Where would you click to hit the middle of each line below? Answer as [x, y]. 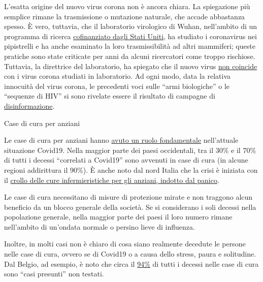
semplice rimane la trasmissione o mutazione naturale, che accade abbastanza [125, 16]
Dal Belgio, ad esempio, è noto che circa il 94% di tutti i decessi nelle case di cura [131, 263]
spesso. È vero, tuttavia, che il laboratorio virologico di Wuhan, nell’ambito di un [131, 26]
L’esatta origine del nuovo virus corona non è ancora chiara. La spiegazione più [127, 6]
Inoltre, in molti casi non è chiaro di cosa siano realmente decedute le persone [125, 244]
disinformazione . [29, 105]
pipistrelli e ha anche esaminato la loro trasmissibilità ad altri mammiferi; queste [130, 46]
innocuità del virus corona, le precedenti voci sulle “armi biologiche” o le [117, 86]
